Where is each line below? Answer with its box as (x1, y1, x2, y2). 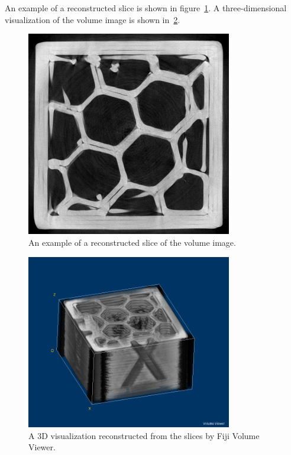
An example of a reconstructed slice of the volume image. (28, 236, 236, 248)
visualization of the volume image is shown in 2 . (5, 13, 180, 25)
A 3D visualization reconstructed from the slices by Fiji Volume (28, 429, 260, 441)
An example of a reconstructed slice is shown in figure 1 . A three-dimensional (5, 2, 287, 14)
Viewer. (28, 441, 56, 453)
